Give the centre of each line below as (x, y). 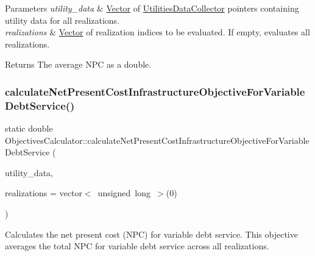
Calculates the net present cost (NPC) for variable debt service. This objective (151, 234)
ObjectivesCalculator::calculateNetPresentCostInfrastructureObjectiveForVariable (157, 140)
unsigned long (124, 193)
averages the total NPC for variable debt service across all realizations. (137, 246)
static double (29, 128)
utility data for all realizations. (62, 20)
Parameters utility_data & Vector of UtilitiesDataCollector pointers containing (152, 8)
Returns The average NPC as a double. (78, 64)
